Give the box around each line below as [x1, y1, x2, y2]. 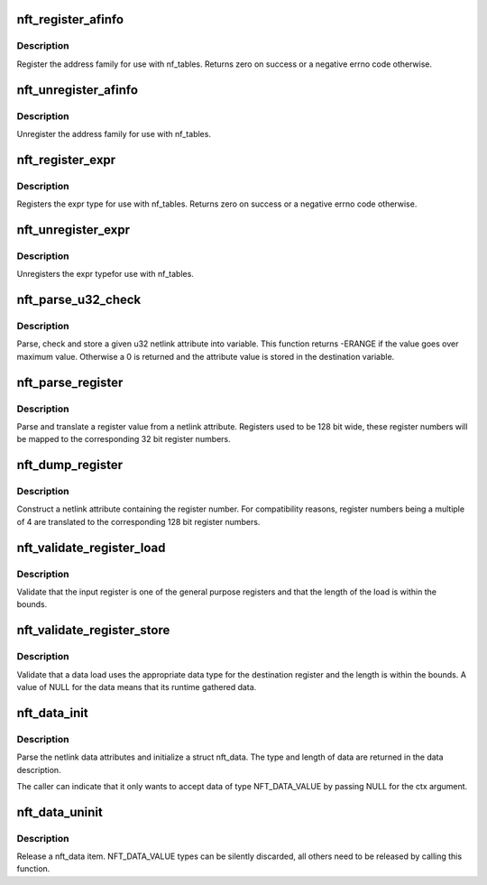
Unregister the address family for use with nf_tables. [16, 128, 212, 139]
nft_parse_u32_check [16, 292, 142, 308]
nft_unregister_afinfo [16, 82, 139, 97]
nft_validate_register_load [16, 539, 166, 555]
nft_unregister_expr [16, 222, 131, 237]
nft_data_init [16, 705, 89, 721]
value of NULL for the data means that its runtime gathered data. [16, 681, 257, 692]
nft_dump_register [16, 457, 124, 473]
